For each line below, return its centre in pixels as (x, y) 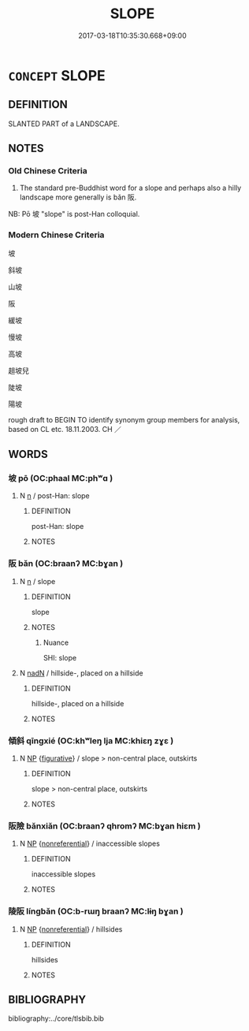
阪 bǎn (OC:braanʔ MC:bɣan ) (66, 564)
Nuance (56, 642)
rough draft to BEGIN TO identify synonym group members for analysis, (124, 419)
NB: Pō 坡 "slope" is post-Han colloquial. (74, 214)
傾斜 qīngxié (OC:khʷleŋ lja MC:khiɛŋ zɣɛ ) (91, 740)
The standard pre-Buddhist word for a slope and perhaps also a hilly (130, 188)
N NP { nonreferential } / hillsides (71, 929)
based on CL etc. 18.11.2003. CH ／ (65, 429)
